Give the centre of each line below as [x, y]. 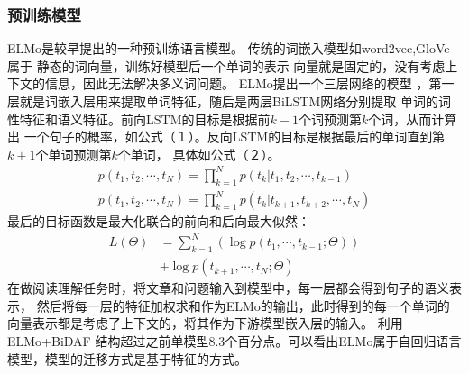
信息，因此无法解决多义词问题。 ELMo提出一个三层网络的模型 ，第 [243, 83]
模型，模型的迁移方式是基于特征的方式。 [127, 358]
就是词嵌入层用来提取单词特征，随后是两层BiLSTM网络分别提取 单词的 [229, 101]
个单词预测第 [74, 154]
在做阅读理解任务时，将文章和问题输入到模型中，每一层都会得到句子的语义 [228, 288]
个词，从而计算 [413, 119]
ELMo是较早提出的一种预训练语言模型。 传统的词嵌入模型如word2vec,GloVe [229, 48]
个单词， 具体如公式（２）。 [199, 154]
